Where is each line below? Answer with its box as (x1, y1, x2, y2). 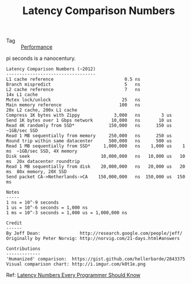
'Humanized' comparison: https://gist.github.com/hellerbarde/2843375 (6, 256, 185, 262)
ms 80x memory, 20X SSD (6, 169, 67, 175)
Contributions (6, 246, 41, 252)
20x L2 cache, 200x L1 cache (6, 107, 78, 113)
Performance (21, 43, 53, 50)
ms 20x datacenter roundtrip (6, 158, 81, 165)
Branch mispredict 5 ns (6, 82, 141, 87)
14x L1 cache (6, 92, 38, 98)
